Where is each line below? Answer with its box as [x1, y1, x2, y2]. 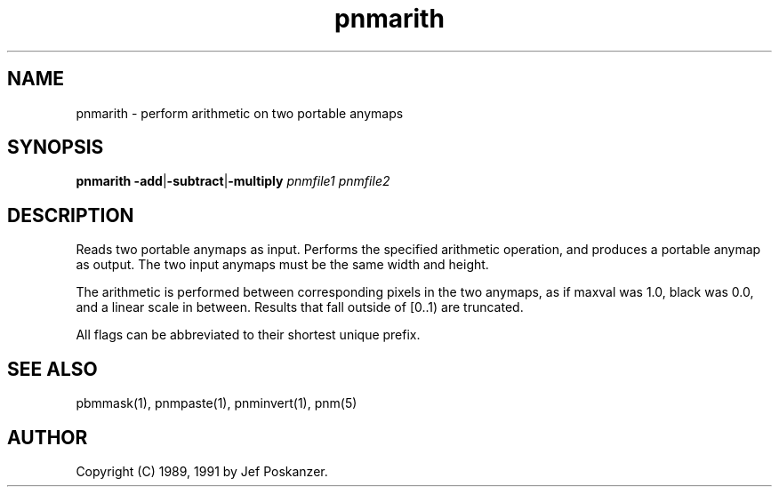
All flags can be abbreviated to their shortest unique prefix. [76, 327, 421, 343]
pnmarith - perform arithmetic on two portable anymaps [76, 105, 404, 121]
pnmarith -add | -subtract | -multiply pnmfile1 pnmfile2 [76, 173, 390, 189]
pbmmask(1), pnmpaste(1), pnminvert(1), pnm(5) [76, 395, 357, 411]
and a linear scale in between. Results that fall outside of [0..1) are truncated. [76, 299, 524, 315]
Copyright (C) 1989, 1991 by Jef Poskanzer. [76, 463, 328, 479]
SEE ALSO [7, 357, 98, 380]
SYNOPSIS [7, 136, 104, 159]
